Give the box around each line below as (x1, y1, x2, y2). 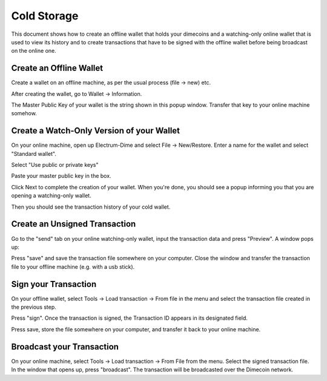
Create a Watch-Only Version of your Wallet (11, 126, 180, 136)
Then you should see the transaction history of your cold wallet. (11, 203, 171, 211)
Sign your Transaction (11, 279, 97, 289)
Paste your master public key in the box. (11, 172, 111, 180)
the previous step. (11, 303, 57, 311)
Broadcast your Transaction (11, 342, 119, 352)
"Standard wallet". (11, 150, 57, 157)
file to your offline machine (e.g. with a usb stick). (11, 263, 135, 270)
